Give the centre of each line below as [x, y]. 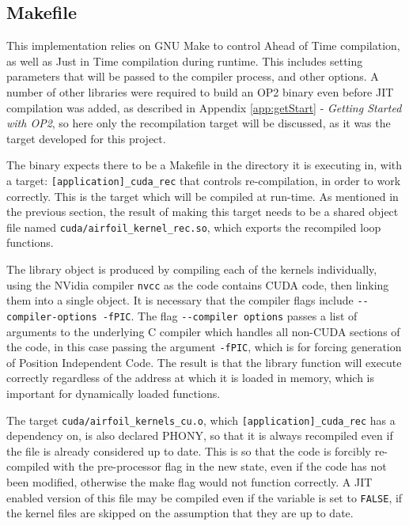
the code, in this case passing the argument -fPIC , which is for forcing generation [204, 347]
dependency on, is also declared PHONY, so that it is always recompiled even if [200, 435]
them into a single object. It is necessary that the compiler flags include [180, 300]
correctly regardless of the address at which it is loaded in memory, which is [190, 378]
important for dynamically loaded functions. [114, 394]
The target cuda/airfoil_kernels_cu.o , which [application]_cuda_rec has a [201, 420]
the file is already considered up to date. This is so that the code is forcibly [189, 450]
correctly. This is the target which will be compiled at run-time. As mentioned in [203, 196]
